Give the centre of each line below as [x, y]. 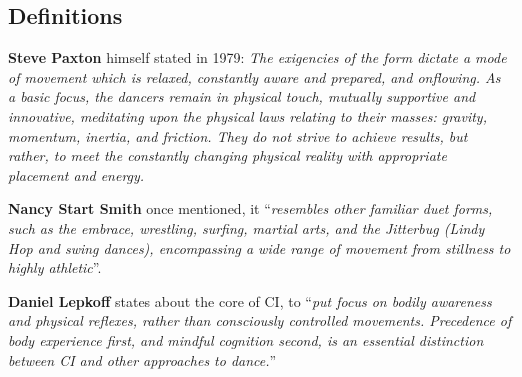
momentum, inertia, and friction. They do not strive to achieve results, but [238, 135]
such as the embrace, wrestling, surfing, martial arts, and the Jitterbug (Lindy [246, 227]
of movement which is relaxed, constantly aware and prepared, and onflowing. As [254, 76]
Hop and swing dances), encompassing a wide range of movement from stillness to [259, 247]
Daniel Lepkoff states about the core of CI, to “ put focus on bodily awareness [250, 300]
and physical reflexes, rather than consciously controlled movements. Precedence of [260, 320]
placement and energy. [76, 174]
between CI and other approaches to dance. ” [142, 359]
